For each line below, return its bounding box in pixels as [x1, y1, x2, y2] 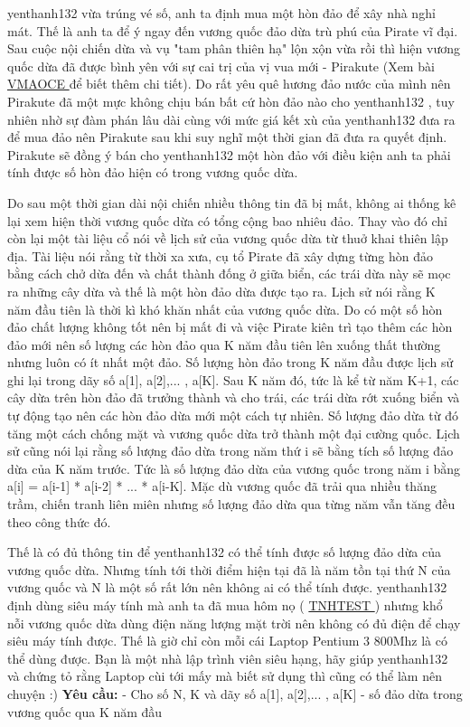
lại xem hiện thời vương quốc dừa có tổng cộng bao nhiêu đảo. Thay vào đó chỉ [7, 211, 447, 230]
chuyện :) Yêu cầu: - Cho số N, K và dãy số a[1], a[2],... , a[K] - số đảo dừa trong [7, 684, 463, 703]
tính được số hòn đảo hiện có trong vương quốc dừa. [7, 163, 298, 182]
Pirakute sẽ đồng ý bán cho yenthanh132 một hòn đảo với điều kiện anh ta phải [7, 145, 451, 164]
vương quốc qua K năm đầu [7, 702, 163, 721]
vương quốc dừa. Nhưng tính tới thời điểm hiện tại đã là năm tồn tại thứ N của [7, 560, 451, 579]
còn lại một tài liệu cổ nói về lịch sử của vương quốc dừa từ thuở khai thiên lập [7, 229, 448, 248]
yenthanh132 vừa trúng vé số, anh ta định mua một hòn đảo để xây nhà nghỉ [7, 4, 436, 22]
